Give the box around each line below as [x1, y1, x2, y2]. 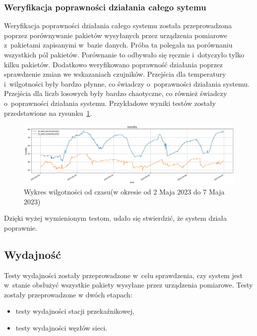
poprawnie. [4, 222, 37, 233]
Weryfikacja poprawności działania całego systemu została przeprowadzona [4, 20, 232, 31]
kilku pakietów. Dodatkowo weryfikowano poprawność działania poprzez [4, 59, 223, 69]
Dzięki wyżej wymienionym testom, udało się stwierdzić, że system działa [4, 213, 227, 223]
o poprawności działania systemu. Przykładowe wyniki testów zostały [4, 97, 216, 108]
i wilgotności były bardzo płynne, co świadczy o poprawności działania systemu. [4, 78, 250, 89]
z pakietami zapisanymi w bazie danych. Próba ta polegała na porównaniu [4, 40, 233, 50]
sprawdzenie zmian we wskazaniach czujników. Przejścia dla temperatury [4, 69, 226, 79]
